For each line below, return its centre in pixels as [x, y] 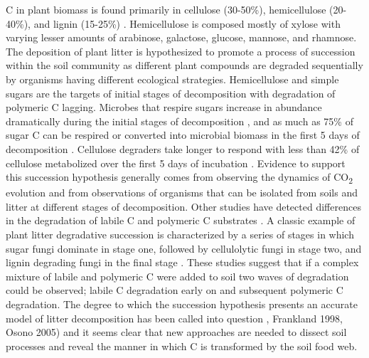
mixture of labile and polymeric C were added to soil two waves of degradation [177, 276]
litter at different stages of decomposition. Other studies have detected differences [183, 206]
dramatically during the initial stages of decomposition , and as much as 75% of [180, 121]
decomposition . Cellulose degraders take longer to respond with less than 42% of [183, 148]
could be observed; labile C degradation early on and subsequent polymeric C [175, 290]
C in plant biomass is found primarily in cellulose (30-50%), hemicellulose [166, 9]
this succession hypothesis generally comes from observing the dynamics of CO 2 [180, 178]
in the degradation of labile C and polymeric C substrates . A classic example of [181, 220]
